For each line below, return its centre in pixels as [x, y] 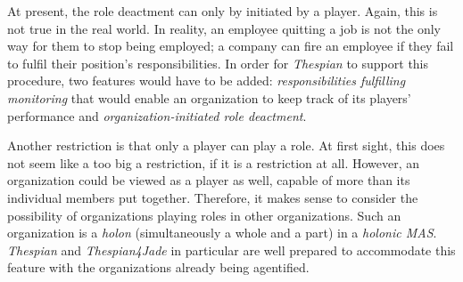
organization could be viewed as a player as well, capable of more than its [209, 180]
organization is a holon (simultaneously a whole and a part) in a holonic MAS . [222, 233]
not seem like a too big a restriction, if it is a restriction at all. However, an [214, 162]
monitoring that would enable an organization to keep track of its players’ [209, 97]
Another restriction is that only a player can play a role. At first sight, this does [226, 145]
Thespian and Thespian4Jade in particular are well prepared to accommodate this [231, 250]
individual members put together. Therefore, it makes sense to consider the [213, 197]
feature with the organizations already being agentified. [158, 267]
